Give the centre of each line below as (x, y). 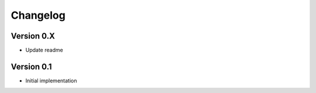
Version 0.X (33, 36)
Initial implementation (51, 80)
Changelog (38, 15)
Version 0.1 (31, 66)
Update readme (44, 50)
